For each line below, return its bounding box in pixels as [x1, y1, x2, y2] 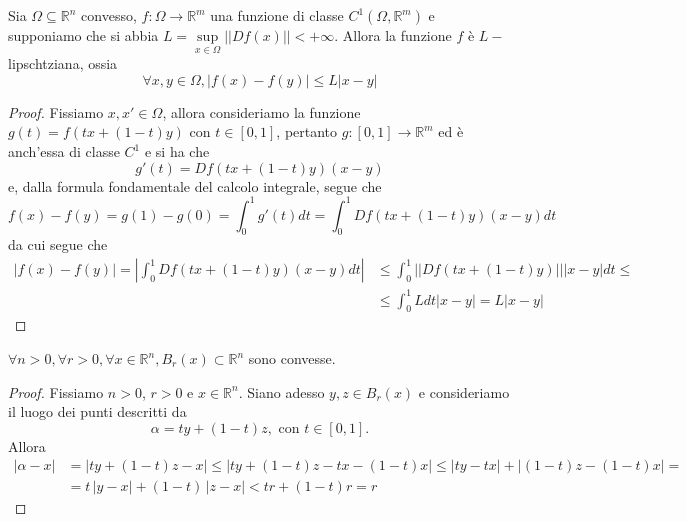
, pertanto [276, 121, 338, 142]
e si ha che [144, 141, 210, 161]
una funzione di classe [210, 5, 344, 25]
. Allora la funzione [334, 25, 452, 45]
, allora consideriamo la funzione [162, 101, 361, 122]
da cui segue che [8, 234, 108, 255]
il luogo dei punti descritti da [8, 401, 187, 422]
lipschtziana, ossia [8, 53, 118, 74]
